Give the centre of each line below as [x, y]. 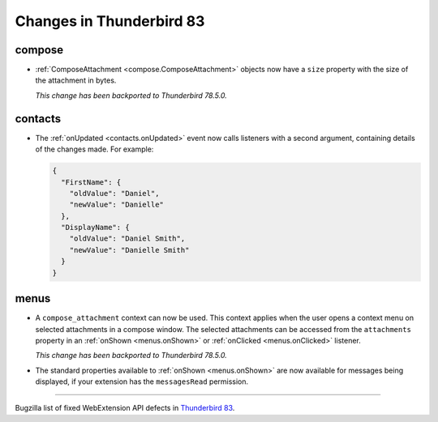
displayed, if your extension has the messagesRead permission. [142, 382]
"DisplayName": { [95, 228]
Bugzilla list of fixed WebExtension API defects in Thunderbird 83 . [125, 408]
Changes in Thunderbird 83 [110, 21]
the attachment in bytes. [76, 80]
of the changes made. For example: [94, 149]
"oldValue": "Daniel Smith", [127, 239]
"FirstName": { [91, 182]
